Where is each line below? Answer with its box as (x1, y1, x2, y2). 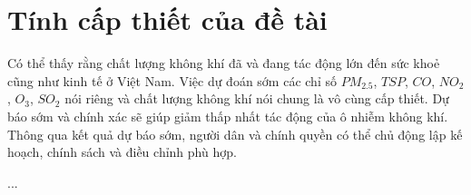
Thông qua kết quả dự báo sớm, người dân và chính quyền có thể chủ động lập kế (7, 124, 463, 143)
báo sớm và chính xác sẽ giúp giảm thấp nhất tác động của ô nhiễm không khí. (7, 106, 448, 125)
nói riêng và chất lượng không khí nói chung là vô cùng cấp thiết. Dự (64, 89, 449, 108)
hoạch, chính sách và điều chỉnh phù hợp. (7, 142, 237, 161)
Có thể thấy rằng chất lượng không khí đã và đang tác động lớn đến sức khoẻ (7, 54, 440, 73)
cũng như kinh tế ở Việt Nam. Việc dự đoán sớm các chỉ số (7, 71, 337, 90)
